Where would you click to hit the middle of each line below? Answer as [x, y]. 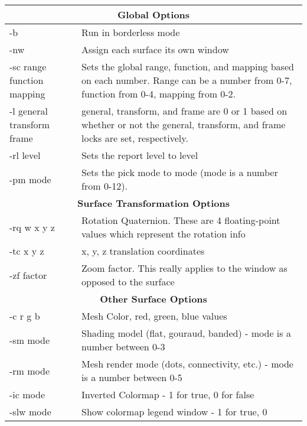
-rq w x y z [32, 227]
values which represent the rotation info [164, 234]
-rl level [25, 155]
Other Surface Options [153, 299]
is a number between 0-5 [132, 377]
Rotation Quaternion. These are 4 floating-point [181, 220]
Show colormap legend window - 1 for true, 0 [174, 412]
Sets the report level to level [140, 155]
